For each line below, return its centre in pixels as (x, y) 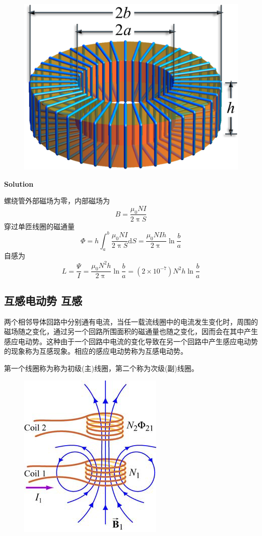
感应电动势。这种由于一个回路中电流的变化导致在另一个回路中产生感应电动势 (131, 341)
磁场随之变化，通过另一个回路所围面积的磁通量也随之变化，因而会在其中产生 (131, 331)
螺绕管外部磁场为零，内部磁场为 (57, 201)
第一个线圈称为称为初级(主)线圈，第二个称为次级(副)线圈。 (101, 368)
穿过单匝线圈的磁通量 (39, 226)
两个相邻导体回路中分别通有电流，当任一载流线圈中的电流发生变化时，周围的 (131, 321)
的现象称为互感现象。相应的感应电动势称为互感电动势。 (96, 351)
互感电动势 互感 (43, 300)
